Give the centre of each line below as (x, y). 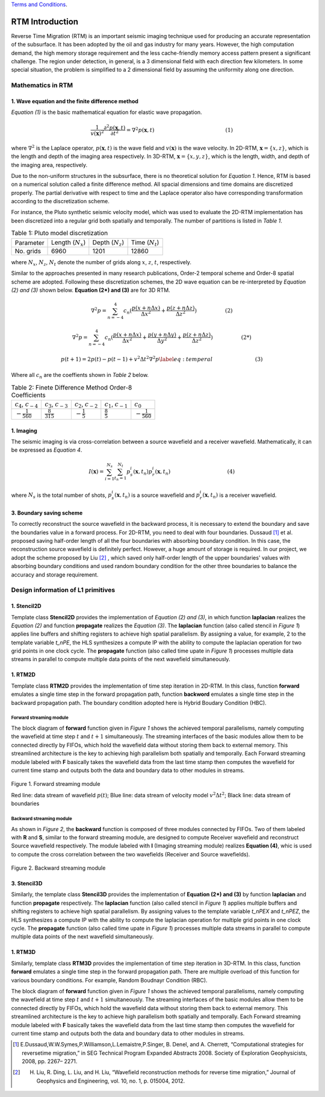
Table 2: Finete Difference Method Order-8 (72, 387)
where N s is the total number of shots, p (61, 496)
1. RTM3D (23, 952)
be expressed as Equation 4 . (47, 450)
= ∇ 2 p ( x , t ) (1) (180, 129)
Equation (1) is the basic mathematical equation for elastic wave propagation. (107, 112)
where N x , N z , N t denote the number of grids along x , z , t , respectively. (101, 263)
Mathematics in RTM (42, 86)
